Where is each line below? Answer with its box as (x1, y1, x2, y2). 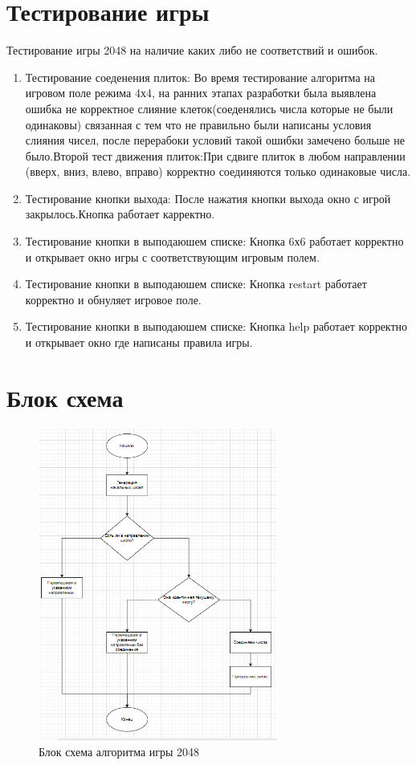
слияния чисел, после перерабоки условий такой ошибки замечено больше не (25, 132, 405, 149)
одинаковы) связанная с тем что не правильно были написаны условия (25, 116, 372, 132)
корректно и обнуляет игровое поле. (25, 291, 202, 307)
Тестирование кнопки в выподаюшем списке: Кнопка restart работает (25, 275, 367, 292)
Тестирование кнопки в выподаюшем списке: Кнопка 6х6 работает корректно (25, 233, 404, 250)
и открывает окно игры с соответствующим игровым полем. (25, 248, 320, 265)
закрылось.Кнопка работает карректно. (25, 205, 215, 222)
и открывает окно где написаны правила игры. (25, 334, 253, 351)
